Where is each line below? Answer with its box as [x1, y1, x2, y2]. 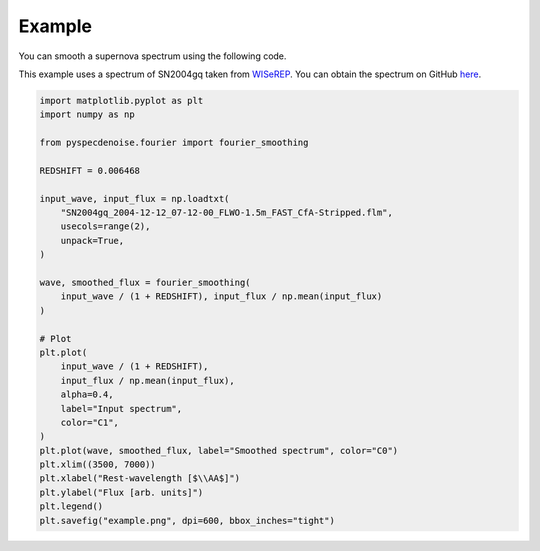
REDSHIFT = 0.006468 [39, 165, 140, 176]
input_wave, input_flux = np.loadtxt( [39, 193, 230, 204]
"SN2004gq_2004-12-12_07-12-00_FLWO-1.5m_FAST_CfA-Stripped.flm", [60, 207, 394, 219]
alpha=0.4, [60, 389, 114, 400]
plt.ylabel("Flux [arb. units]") [39, 486, 204, 498]
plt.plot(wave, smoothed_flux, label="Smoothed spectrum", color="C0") [39, 445, 399, 456]
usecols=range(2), [60, 221, 151, 232]
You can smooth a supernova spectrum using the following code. [18, 50, 287, 62]
